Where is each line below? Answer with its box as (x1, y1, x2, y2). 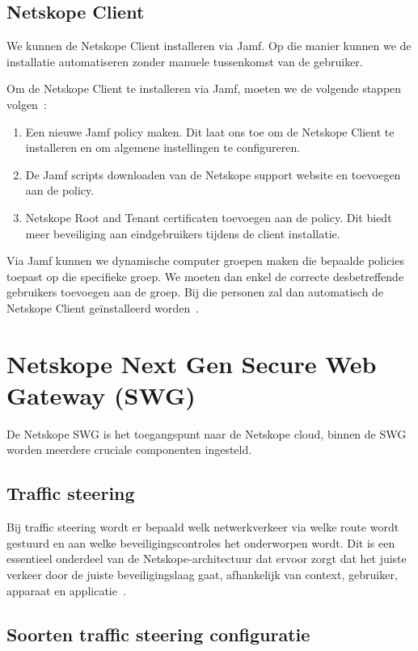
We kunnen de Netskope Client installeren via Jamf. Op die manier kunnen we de (6, 37, 412, 54)
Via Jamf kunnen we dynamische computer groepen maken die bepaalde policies (6, 252, 404, 269)
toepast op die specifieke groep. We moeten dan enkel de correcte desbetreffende (6, 267, 404, 284)
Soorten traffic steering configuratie (6, 621, 310, 646)
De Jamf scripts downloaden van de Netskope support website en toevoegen (25, 166, 401, 183)
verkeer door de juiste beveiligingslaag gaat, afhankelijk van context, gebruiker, (6, 566, 398, 582)
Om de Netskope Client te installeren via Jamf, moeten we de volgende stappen (6, 80, 402, 97)
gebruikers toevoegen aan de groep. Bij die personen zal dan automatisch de (6, 283, 384, 300)
